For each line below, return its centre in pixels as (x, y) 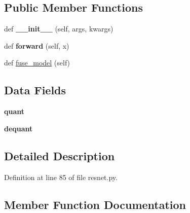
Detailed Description (60, 155)
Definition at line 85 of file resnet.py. (61, 177)
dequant (18, 128)
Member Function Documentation (95, 204)
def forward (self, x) (37, 45)
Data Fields (35, 90)
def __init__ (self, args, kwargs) (59, 29)
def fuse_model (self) (37, 63)
